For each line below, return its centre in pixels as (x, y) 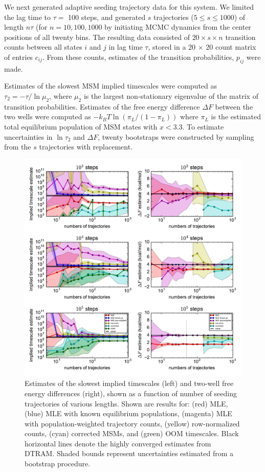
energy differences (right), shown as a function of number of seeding (131, 393)
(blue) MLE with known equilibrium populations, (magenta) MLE (128, 413)
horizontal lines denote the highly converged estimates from (118, 443)
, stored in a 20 (172, 47)
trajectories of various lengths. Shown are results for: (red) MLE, (126, 403)
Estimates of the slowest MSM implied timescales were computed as (111, 86)
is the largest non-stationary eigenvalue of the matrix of (171, 95)
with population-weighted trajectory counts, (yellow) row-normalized (132, 423)
